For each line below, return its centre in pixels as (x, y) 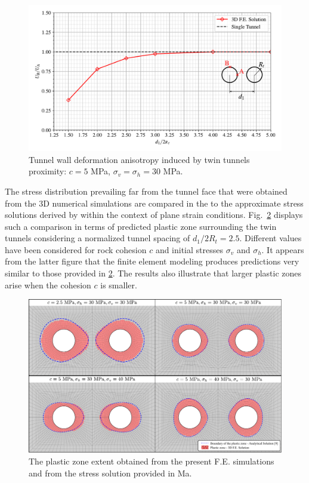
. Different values (271, 238)
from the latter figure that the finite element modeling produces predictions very (152, 261)
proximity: (48, 171)
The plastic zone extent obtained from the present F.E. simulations (152, 461)
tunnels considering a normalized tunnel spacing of (98, 238)
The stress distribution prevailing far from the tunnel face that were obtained (146, 191)
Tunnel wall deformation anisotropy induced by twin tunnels (139, 159)
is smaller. (119, 284)
